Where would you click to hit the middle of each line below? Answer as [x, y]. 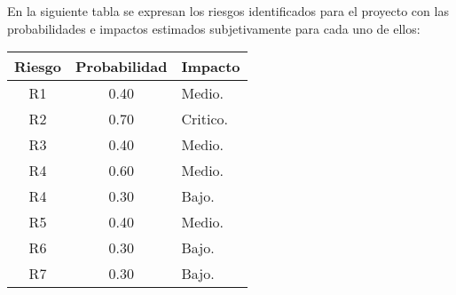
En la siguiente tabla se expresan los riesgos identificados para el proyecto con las [228, 11]
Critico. [204, 119]
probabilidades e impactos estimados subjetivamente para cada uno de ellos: [214, 28]
